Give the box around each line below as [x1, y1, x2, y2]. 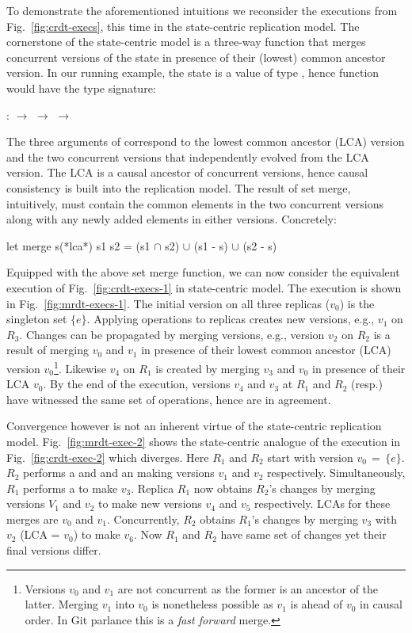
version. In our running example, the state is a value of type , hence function [6, 64, 380, 81]
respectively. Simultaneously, [267, 464, 406, 481]
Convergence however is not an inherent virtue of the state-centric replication [6, 418, 382, 434]
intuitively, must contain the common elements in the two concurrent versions [6, 195, 383, 212]
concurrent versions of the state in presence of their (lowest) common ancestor [6, 48, 386, 65]
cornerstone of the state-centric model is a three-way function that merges [6, 33, 366, 50]
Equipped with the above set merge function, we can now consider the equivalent [6, 264, 400, 280]
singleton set [6, 311, 67, 327]
